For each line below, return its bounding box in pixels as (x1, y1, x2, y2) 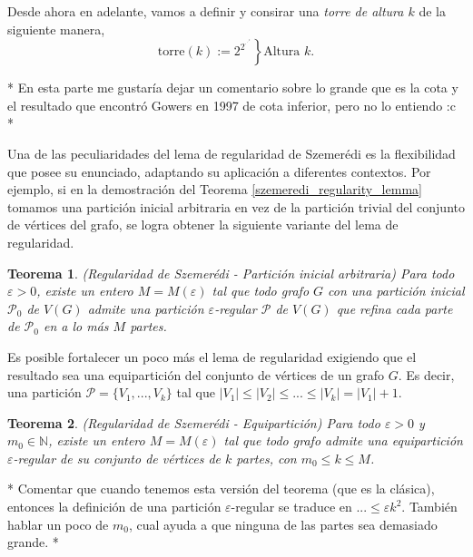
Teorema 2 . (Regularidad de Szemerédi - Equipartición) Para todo (7, 413, 380, 432)
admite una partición (87, 298, 204, 318)
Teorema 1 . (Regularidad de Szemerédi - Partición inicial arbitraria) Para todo (7, 263, 455, 282)
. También (401, 497, 458, 516)
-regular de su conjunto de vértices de (13, 448, 222, 467)
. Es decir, (398, 365, 455, 384)
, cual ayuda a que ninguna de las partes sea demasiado (128, 514, 438, 533)
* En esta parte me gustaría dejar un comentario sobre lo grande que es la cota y (7, 78, 458, 97)
